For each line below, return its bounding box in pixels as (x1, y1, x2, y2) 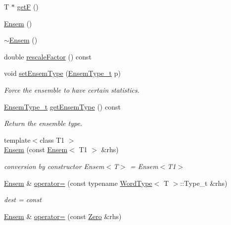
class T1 (40, 134, 65, 145)
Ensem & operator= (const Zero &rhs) (4, 211, 122, 221)
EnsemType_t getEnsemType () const (4, 101, 121, 112)
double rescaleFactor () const (4, 51, 92, 61)
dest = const (4, 194, 42, 205)
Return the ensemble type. (4, 118, 83, 128)
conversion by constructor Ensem (4, 161, 104, 171)
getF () (17, 1, 39, 11)
